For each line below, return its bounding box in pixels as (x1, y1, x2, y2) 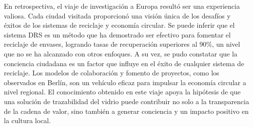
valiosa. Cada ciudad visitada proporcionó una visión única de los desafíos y (4, 10, 231, 20)
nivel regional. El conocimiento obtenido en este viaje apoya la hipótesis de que (4, 87, 241, 97)
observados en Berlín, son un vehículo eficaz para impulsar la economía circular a (4, 77, 246, 87)
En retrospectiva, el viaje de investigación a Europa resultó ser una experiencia (4, 1, 240, 11)
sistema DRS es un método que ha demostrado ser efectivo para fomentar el (4, 29, 231, 39)
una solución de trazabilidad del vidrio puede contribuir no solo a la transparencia (4, 96, 249, 106)
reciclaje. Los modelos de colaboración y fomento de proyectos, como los (4, 68, 219, 78)
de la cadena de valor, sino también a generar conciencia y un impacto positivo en (4, 106, 249, 116)
